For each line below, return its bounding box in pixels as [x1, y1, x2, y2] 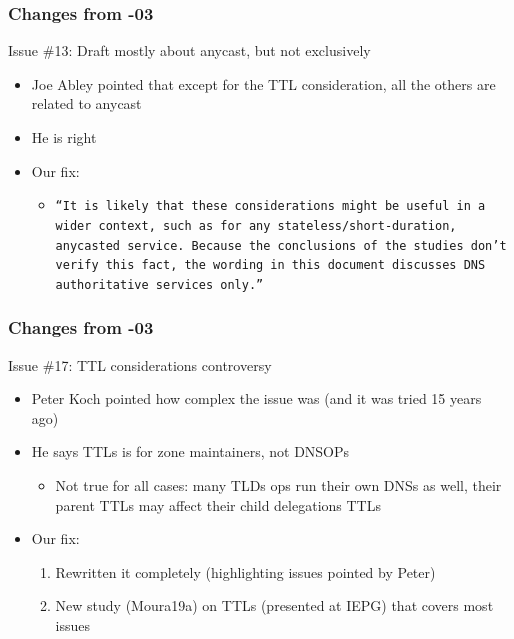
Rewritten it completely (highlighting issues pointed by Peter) [55, 561, 436, 582]
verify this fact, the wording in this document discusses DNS [55, 258, 486, 273]
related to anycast [31, 93, 142, 114]
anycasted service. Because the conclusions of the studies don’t [55, 238, 507, 253]
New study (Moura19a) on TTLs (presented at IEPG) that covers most [55, 595, 494, 616]
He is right [31, 127, 97, 147]
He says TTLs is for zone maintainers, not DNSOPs [31, 441, 350, 462]
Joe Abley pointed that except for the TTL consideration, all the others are [31, 73, 496, 94]
